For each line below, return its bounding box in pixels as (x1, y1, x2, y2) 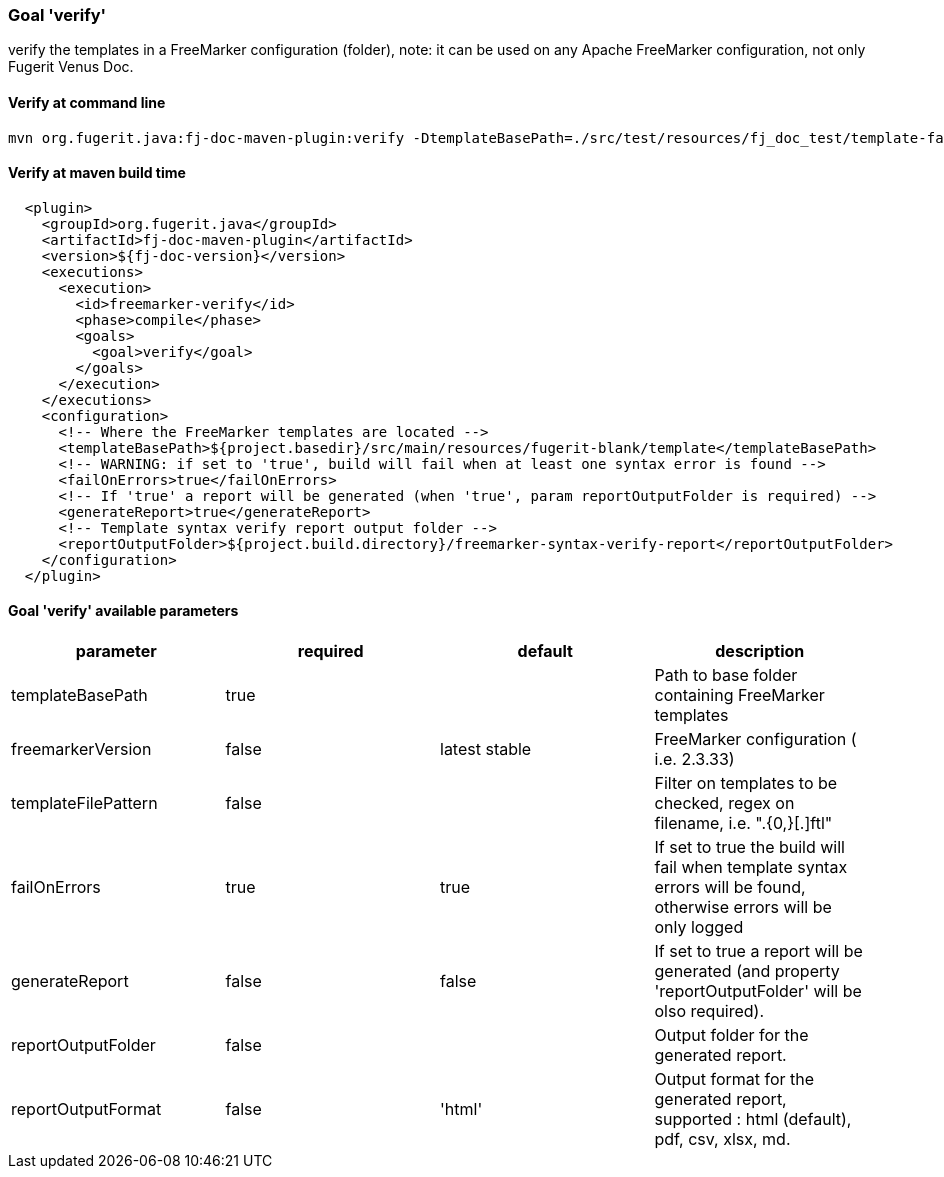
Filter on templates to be (654, 773, 838, 794)
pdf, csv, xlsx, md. (654, 1129, 791, 1150)
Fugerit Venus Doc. (8, 58, 134, 76)
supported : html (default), (654, 1109, 852, 1130)
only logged (654, 917, 744, 938)
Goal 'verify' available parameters (8, 602, 239, 620)
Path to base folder (654, 665, 798, 686)
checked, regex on (654, 793, 795, 814)
